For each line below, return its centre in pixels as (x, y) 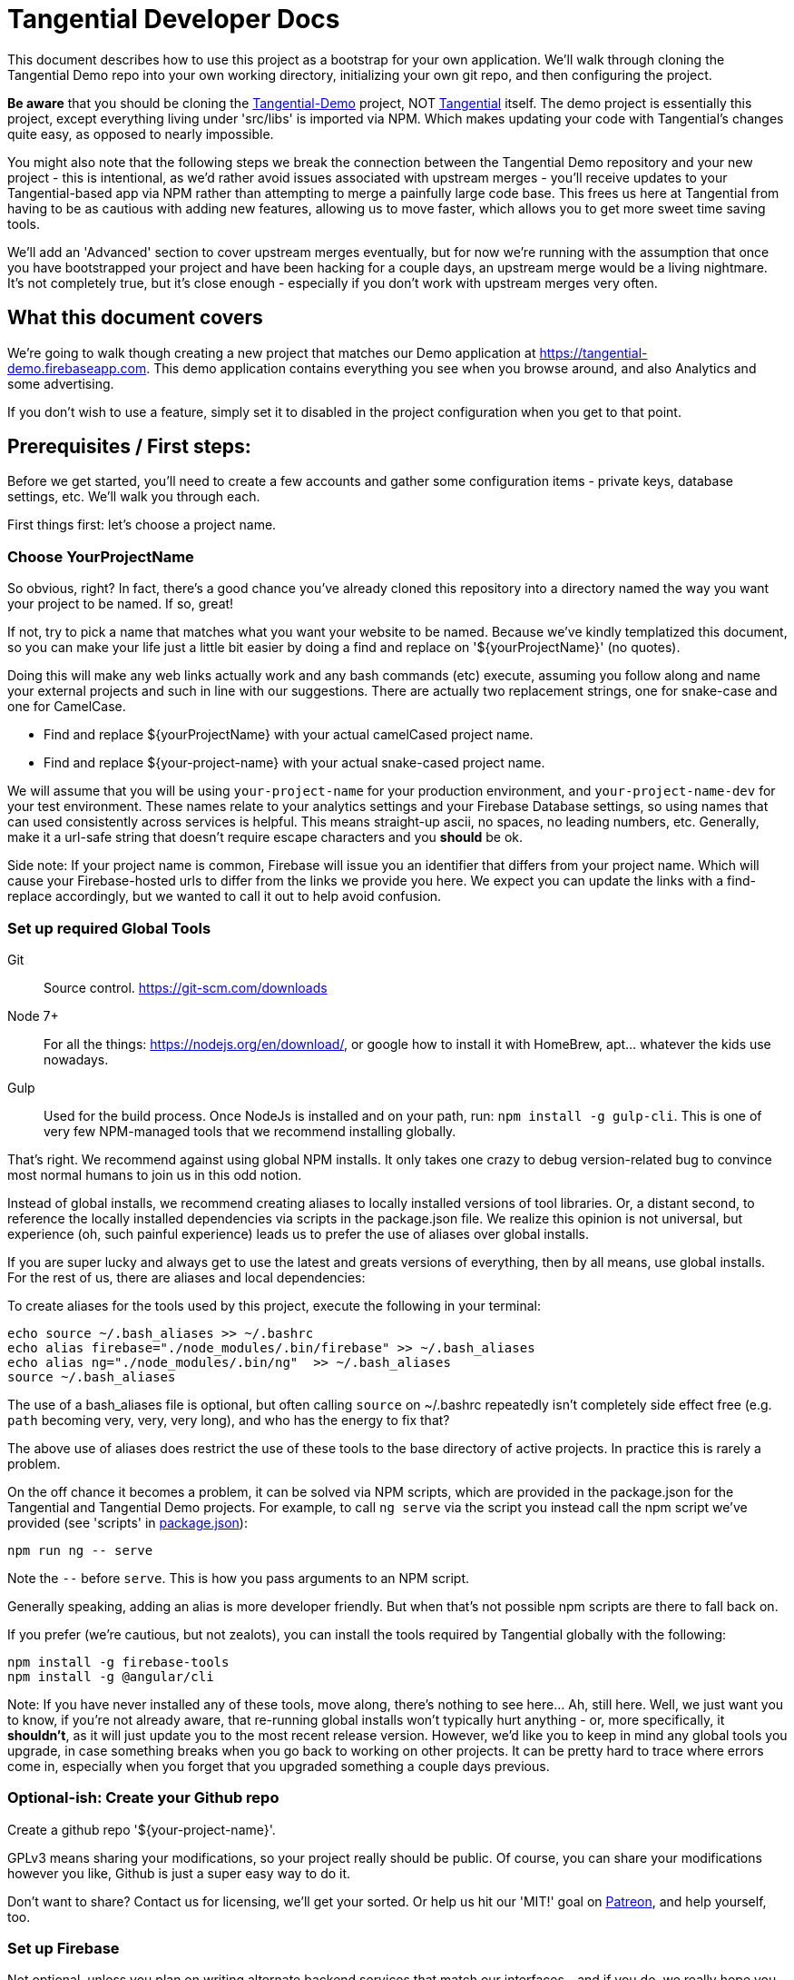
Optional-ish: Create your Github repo (143, 1798)
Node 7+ (33, 1015)
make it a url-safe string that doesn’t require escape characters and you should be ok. (265, 837)
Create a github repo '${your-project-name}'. (142, 1829)
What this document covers (135, 318)
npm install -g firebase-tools (118, 1662)
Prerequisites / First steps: (129, 447)
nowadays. (76, 1059)
